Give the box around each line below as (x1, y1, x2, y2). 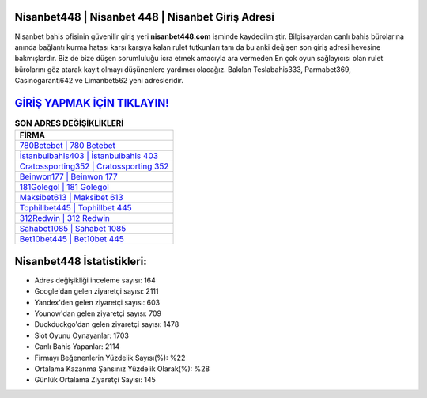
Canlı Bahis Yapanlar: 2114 (34, 342, 120, 351)
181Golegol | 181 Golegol (19, 182, 110, 193)
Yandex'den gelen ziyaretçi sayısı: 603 (34, 298, 161, 307)
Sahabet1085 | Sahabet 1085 (19, 223, 127, 234)
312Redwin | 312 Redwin (19, 213, 111, 224)
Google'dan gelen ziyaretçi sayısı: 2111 (34, 286, 159, 296)
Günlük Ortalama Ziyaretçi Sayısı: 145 (34, 375, 156, 385)
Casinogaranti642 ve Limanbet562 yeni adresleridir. (14, 76, 183, 85)
